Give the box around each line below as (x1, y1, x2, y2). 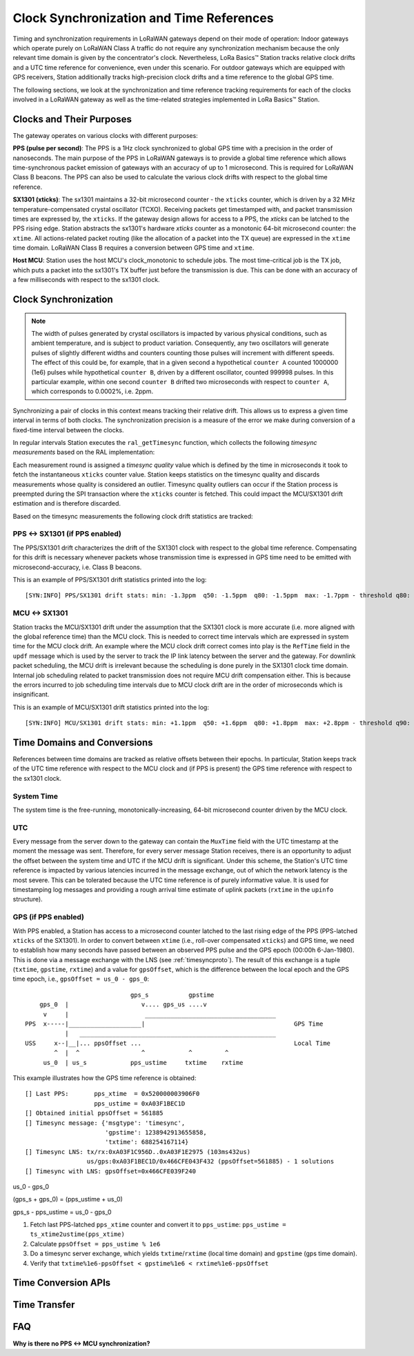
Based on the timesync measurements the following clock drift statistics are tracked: (12, 512, 253, 520)
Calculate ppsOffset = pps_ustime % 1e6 (30, 1239, 161, 1248)
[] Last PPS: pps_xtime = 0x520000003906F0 (25, 1090, 200, 1098)
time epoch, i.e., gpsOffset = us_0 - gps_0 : (12, 975, 150, 983)
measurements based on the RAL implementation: (12, 448, 155, 457)
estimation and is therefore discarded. (12, 499, 121, 508)
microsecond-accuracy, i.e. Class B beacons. (12, 563, 142, 571)
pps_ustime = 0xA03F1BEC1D (94, 1099, 186, 1107)
